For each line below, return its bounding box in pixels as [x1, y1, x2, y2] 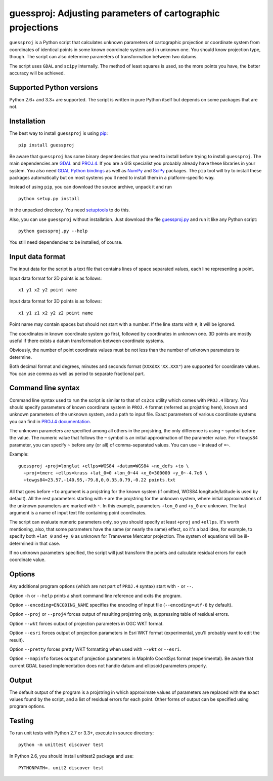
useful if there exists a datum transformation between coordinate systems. [9, 338, 165, 344]
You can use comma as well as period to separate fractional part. [9, 370, 145, 377]
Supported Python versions [9, 83, 99, 92]
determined [9, 540, 34, 546]
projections [9, 22, 59, 33]
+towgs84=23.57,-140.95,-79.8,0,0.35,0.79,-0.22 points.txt [23, 477, 176, 483]
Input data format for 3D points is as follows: [9, 298, 102, 304]
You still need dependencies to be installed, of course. [9, 239, 123, 245]
